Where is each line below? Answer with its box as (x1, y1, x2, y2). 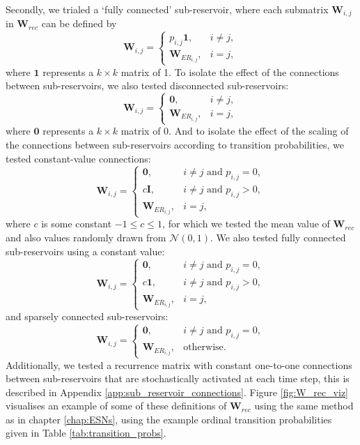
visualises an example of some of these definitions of (6, 398, 227, 413)
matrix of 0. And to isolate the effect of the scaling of (120, 123, 349, 138)
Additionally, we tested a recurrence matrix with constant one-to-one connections (6, 357, 352, 372)
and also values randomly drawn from (6, 230, 166, 244)
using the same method (254, 398, 354, 413)
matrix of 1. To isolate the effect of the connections (120, 64, 339, 79)
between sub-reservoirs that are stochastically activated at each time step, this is (6, 371, 350, 386)
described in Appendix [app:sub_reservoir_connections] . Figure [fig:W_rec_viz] (6, 384, 349, 399)
